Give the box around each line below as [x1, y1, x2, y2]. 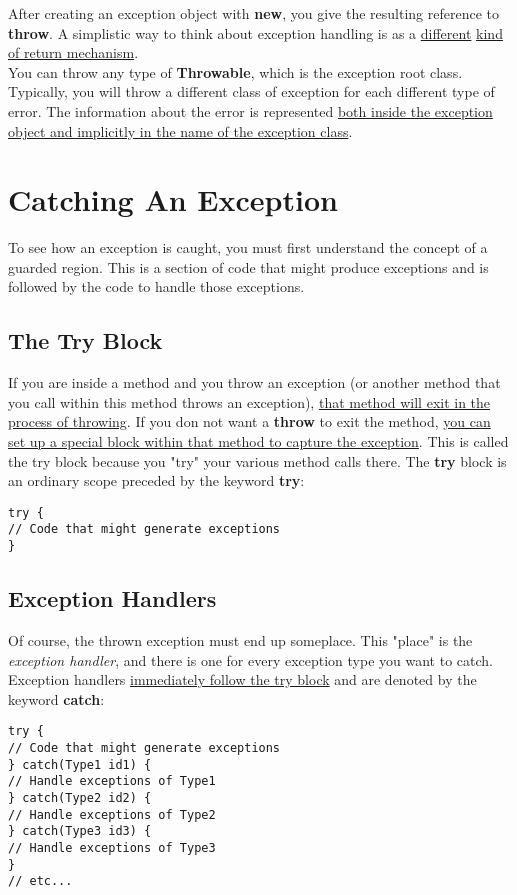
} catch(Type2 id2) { [8, 791, 152, 805]
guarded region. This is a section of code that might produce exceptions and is [8, 256, 489, 277]
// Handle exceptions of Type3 [8, 840, 216, 855]
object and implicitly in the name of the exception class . [8, 120, 353, 141]
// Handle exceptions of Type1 [8, 774, 216, 789]
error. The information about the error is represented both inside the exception [8, 100, 493, 121]
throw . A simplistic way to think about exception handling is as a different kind [8, 22, 503, 43]
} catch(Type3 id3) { [8, 824, 152, 839]
